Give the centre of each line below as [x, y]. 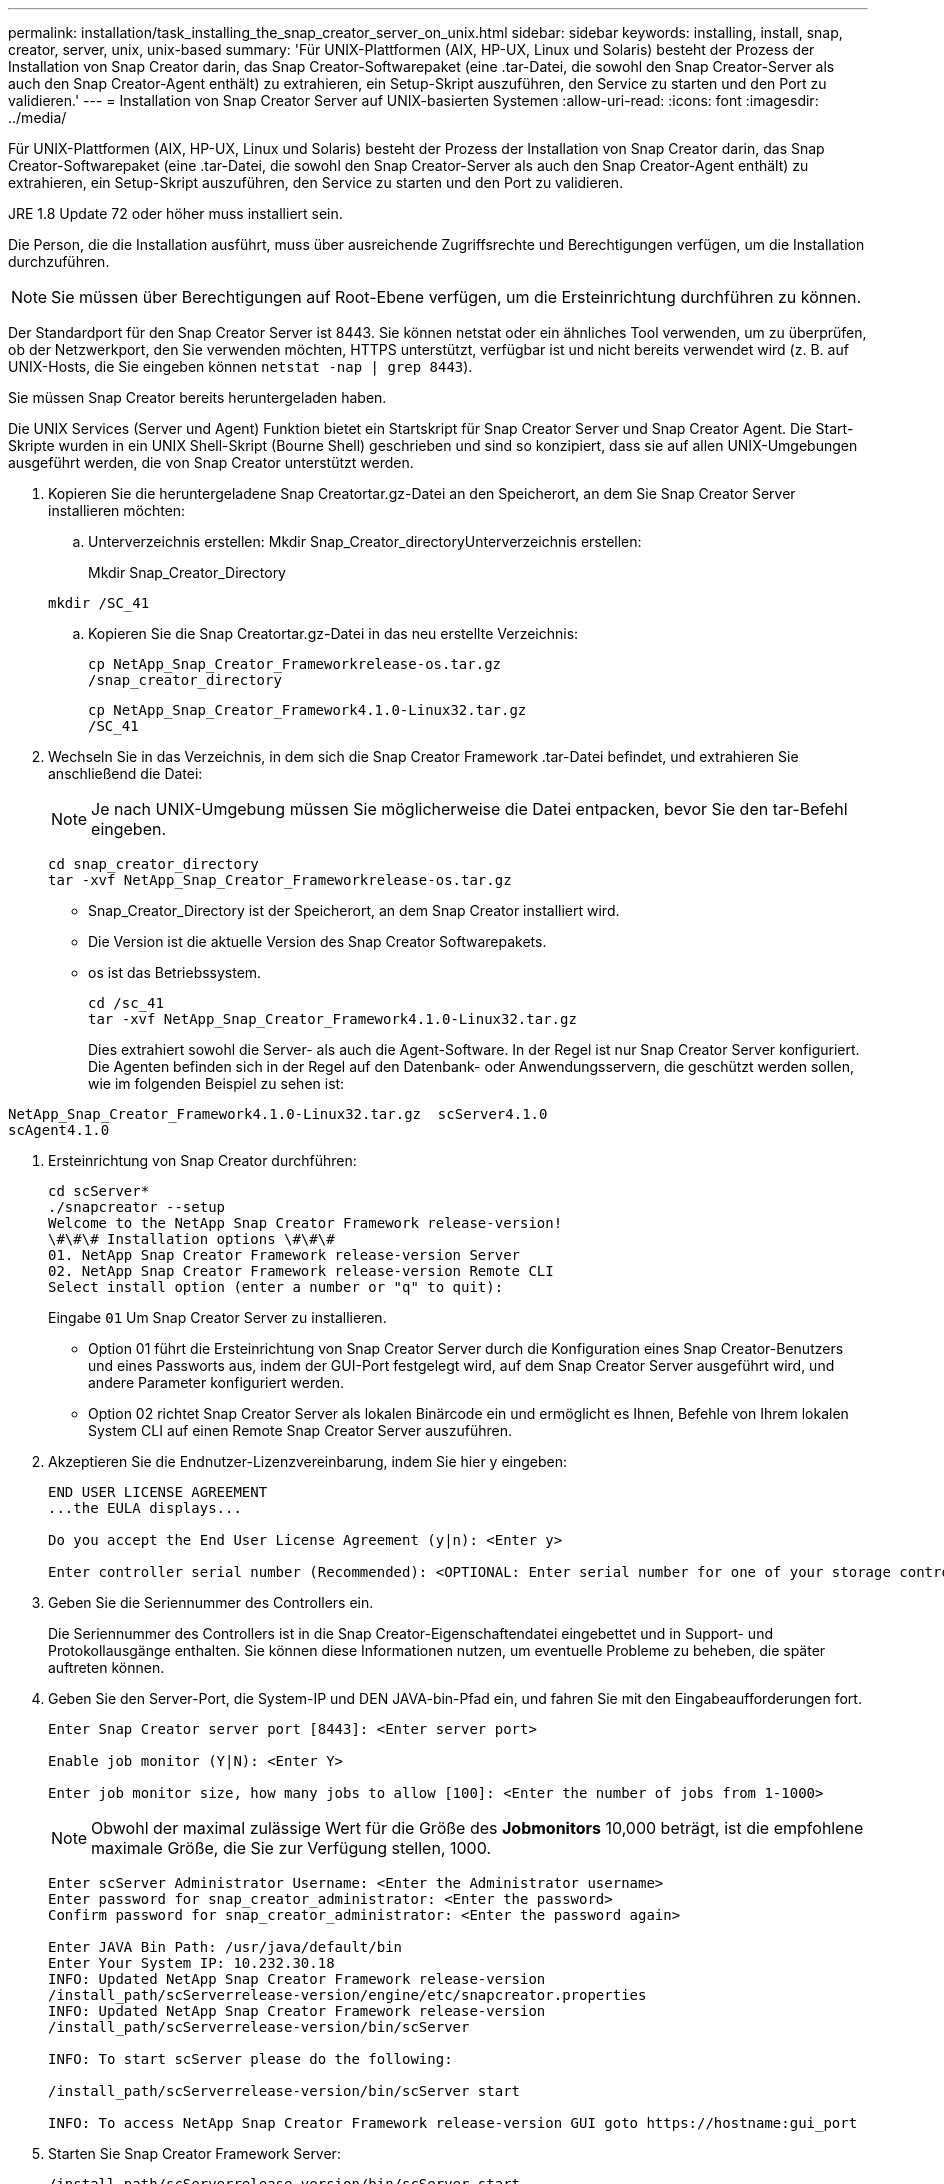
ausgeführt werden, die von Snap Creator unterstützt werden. [211, 462]
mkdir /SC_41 [99, 603]
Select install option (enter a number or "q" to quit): [276, 1287]
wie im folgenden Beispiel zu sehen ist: [216, 1083]
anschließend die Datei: [125, 773]
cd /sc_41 [126, 1003]
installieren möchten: [117, 510]
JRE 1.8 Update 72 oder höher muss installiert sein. [175, 213]
